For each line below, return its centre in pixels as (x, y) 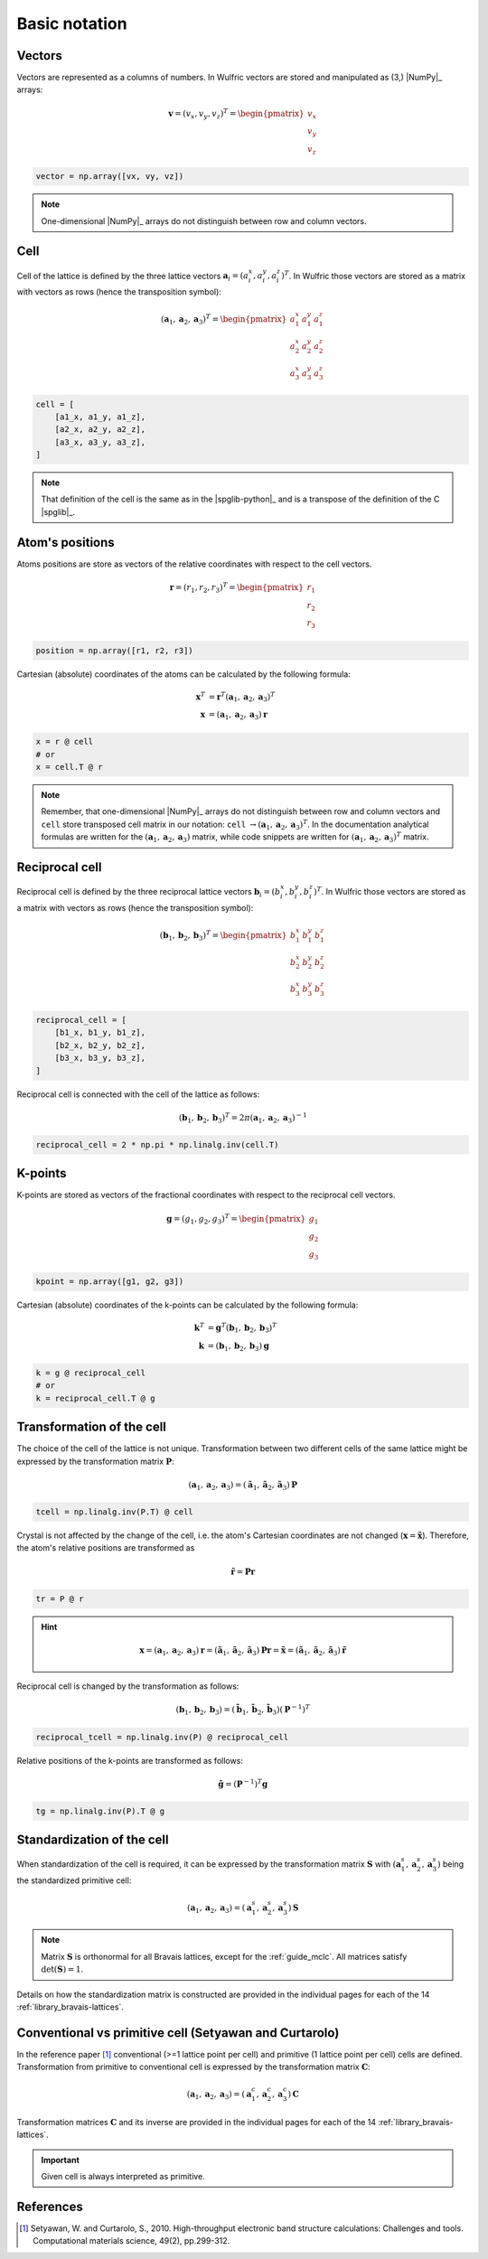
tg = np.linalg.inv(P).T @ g (100, 1811)
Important (61, 2160)
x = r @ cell (65, 742)
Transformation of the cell (92, 1427)
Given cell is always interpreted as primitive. (123, 2177)
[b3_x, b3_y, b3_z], (100, 1058)
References (50, 2206)
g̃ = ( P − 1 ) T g (243, 1783)
